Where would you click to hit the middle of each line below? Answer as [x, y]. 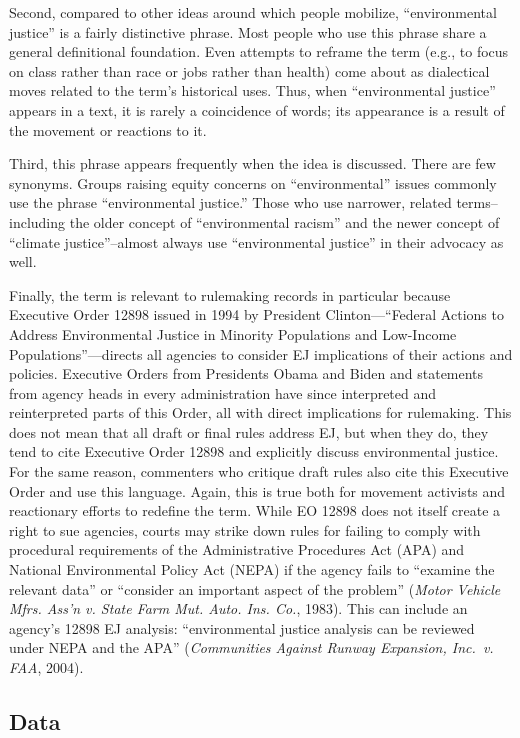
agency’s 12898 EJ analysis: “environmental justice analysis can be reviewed [242, 627]
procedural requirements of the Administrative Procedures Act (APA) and [237, 549]
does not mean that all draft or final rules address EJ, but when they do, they [249, 431]
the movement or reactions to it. [108, 129]
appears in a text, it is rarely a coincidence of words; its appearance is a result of [257, 109]
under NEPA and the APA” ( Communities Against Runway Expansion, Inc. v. [251, 647]
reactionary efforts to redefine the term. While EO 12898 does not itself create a [255, 510]
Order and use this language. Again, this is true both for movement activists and [257, 490]
